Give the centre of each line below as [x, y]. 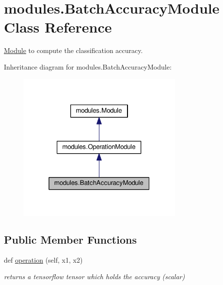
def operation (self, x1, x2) [43, 259]
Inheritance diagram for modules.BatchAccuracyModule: [88, 66]
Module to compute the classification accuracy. [73, 50]
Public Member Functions [70, 240]
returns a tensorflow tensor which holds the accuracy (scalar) [95, 276]
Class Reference [58, 27]
